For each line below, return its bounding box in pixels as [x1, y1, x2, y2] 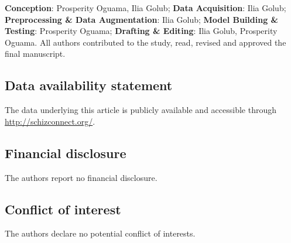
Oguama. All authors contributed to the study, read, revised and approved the [5, 36, 286, 48]
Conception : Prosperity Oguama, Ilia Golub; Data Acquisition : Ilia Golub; [5, 2, 286, 13]
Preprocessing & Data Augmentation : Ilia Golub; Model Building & [5, 13, 279, 25]
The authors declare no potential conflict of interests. [5, 227, 196, 239]
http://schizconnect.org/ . [5, 115, 95, 127]
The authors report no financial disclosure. [5, 171, 158, 183]
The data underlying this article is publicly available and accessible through [5, 104, 277, 116]
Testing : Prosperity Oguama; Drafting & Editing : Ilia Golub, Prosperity [5, 25, 278, 37]
